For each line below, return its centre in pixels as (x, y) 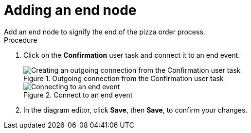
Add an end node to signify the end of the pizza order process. (105, 32)
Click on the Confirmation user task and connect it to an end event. (132, 55)
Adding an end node (70, 10)
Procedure (21, 40)
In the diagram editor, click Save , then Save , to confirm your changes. (135, 110)
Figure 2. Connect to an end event (78, 95)
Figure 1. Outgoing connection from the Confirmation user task (124, 78)
